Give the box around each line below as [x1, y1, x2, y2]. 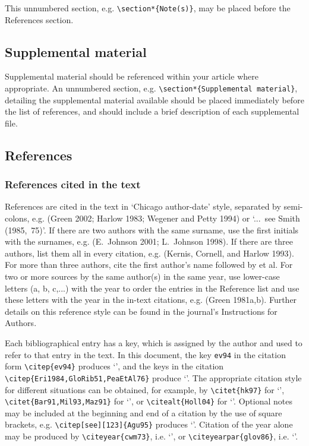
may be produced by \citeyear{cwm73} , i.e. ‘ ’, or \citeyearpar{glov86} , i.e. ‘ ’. [5, 430, 298, 442]
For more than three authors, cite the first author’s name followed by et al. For [5, 258, 293, 271]
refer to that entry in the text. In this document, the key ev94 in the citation [5, 348, 286, 360]
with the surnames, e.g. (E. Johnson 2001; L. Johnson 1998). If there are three [5, 235, 294, 248]
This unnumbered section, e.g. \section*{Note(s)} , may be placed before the [5, 2, 291, 14]
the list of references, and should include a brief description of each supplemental [5, 105, 299, 118]
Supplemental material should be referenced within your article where [5, 70, 258, 83]
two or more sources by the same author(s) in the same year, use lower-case [5, 270, 280, 283]
